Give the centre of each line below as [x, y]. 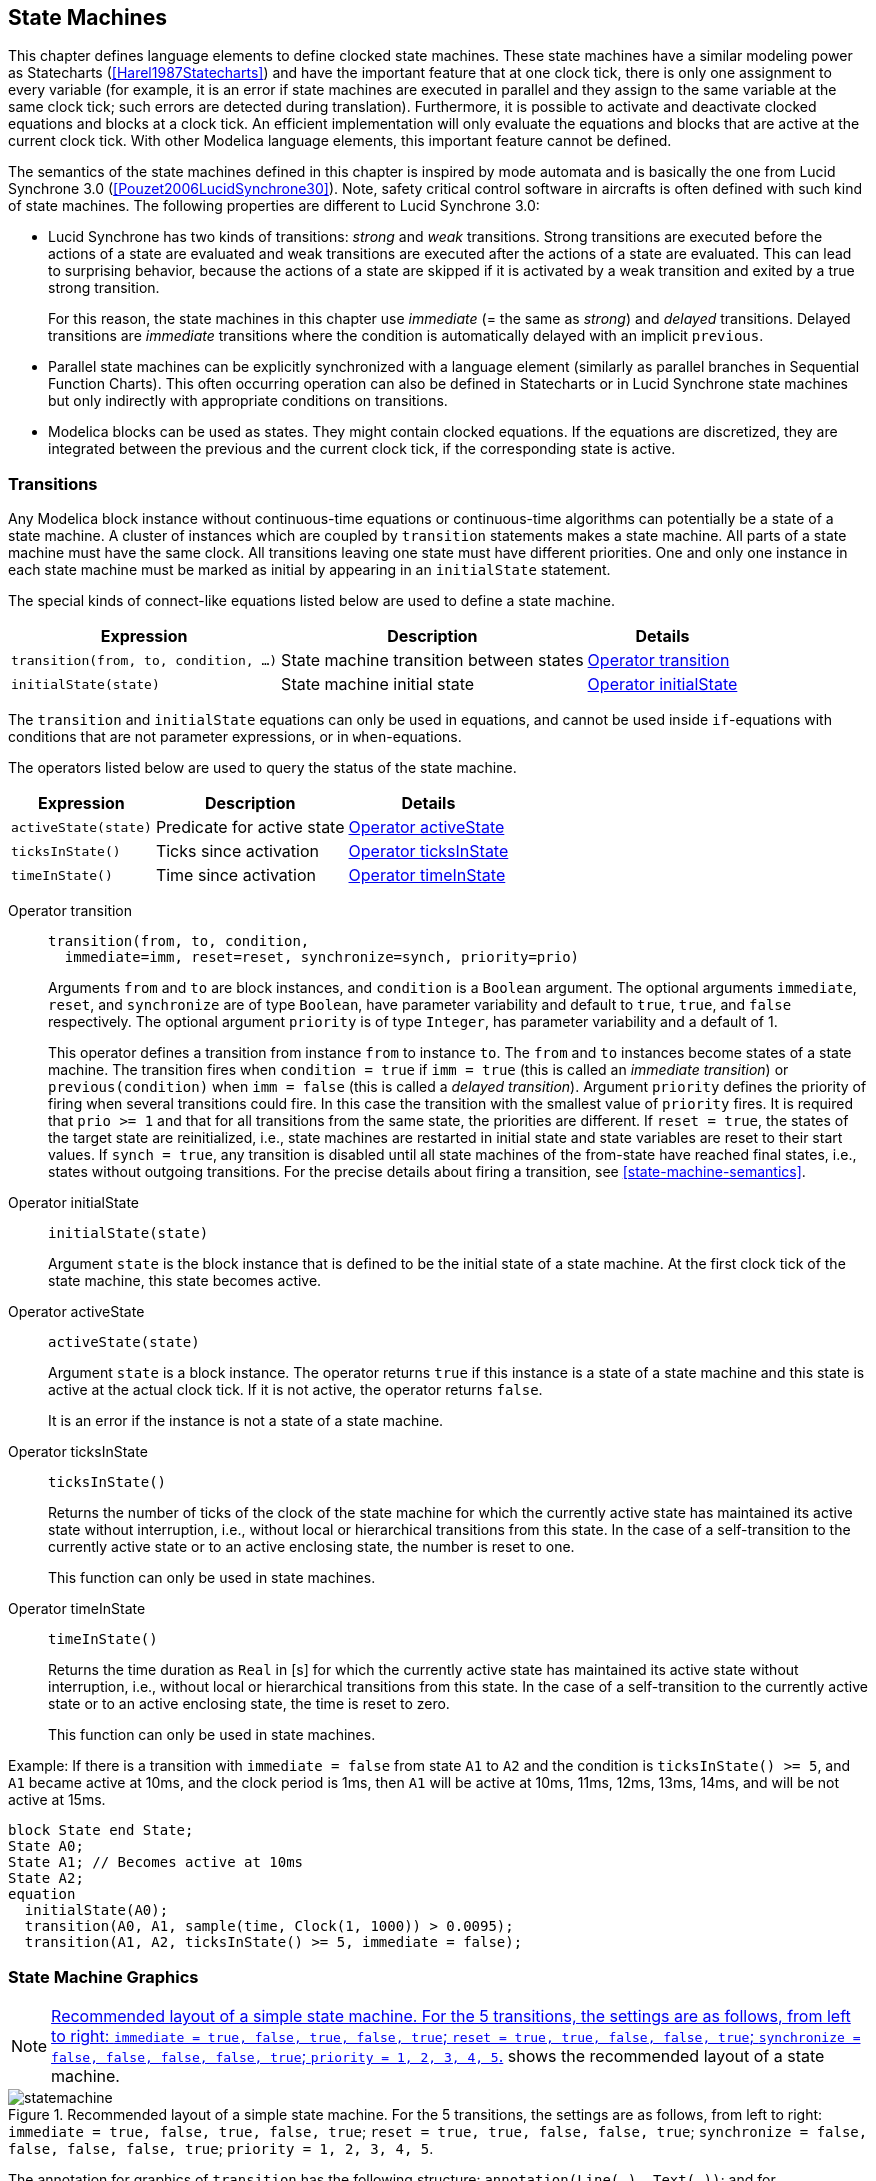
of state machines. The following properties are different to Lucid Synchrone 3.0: [274, 206]
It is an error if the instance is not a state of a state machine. [246, 1421]
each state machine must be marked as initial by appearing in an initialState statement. [309, 570]
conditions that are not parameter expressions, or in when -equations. [235, 737]
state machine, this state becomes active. [185, 1281]
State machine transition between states [432, 660]
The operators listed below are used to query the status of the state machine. [262, 768]
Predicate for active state [250, 827]
